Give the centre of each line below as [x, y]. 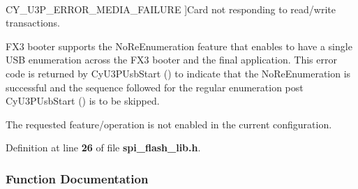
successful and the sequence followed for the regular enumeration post [155, 87]
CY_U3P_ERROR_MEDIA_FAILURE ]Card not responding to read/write [171, 9]
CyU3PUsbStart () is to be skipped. [83, 101]
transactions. [33, 23]
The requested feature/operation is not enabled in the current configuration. [169, 124]
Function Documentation [77, 178]
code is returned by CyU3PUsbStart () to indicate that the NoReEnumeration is [178, 73]
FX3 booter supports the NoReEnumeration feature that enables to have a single [179, 46]
